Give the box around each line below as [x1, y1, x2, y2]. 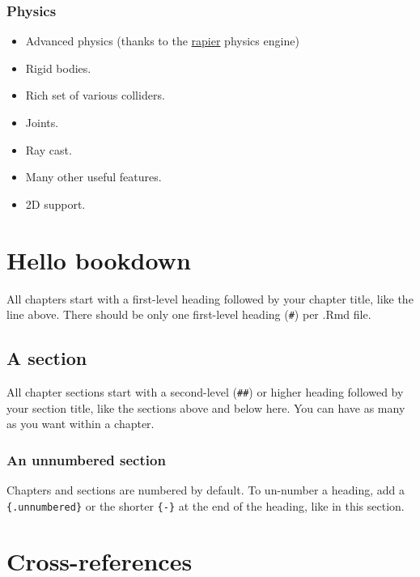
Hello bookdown [6, 243, 191, 276]
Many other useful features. [25, 168, 162, 185]
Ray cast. [25, 141, 72, 158]
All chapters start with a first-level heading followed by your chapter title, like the [6, 290, 414, 307]
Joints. [25, 114, 59, 130]
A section [6, 346, 87, 371]
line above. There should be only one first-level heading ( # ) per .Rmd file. [6, 306, 371, 323]
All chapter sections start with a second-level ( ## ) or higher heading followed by [6, 383, 404, 400]
